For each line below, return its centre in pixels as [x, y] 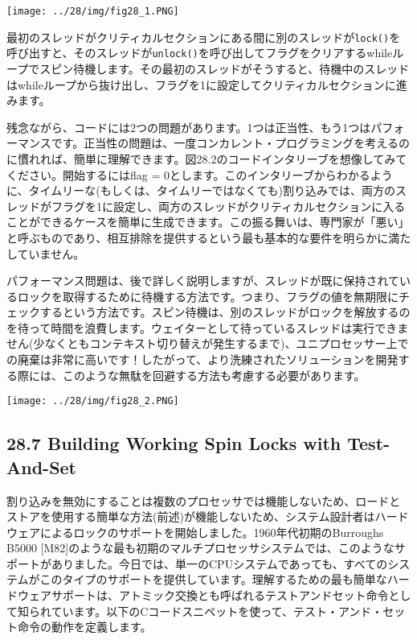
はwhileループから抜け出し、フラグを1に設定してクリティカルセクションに [201, 84]
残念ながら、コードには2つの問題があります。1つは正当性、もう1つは [189, 127]
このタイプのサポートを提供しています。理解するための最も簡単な [213, 579]
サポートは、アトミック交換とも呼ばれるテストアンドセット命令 [220, 595]
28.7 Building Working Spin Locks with [174, 443]
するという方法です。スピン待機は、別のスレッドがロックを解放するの [225, 312]
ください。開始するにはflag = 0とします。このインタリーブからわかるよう [200, 174]
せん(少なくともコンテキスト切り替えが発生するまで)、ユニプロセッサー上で [208, 343]
